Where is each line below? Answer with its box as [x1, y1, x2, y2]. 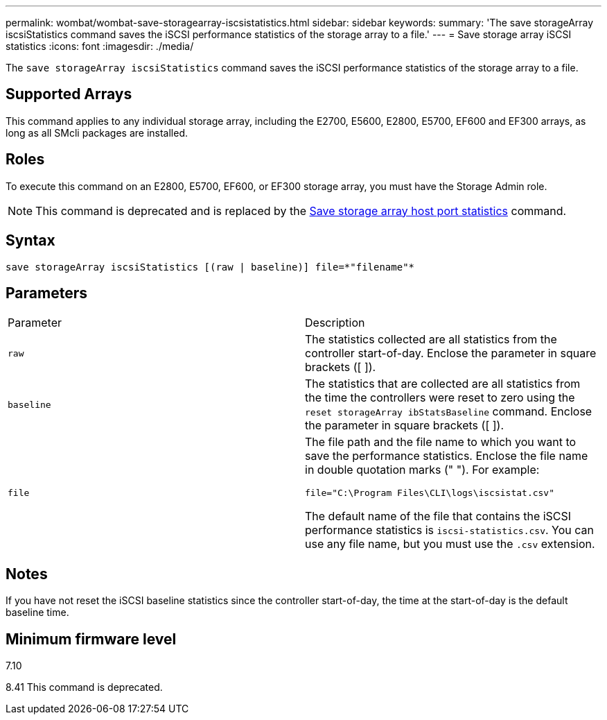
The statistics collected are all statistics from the [305, 332, 557, 347]
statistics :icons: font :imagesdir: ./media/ [6, 40, 194, 52]
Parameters [6, 284, 87, 302]
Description [305, 316, 365, 330]
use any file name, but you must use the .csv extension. [305, 537, 595, 551]
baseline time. [6, 606, 69, 619]
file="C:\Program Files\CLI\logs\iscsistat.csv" [305, 488, 555, 499]
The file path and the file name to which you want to [305, 435, 577, 449]
